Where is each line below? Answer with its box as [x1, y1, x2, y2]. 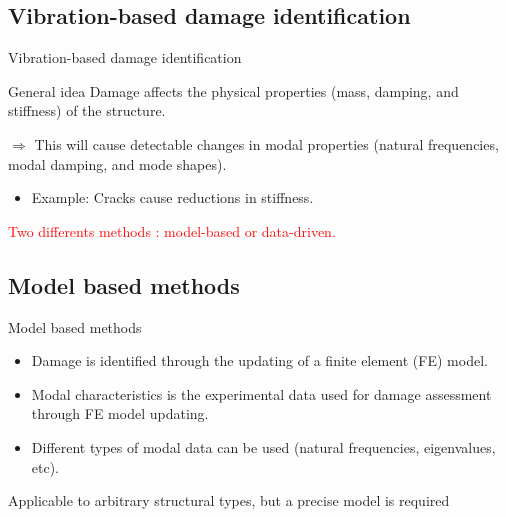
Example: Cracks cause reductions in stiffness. [31, 187, 314, 208]
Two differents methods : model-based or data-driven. [8, 220, 336, 241]
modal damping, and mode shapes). [8, 153, 227, 174]
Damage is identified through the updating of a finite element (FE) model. [31, 350, 488, 371]
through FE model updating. [31, 403, 209, 424]
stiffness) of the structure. [8, 100, 166, 121]
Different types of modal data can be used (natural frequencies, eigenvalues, [31, 436, 496, 457]
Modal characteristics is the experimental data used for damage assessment [31, 383, 492, 404]
